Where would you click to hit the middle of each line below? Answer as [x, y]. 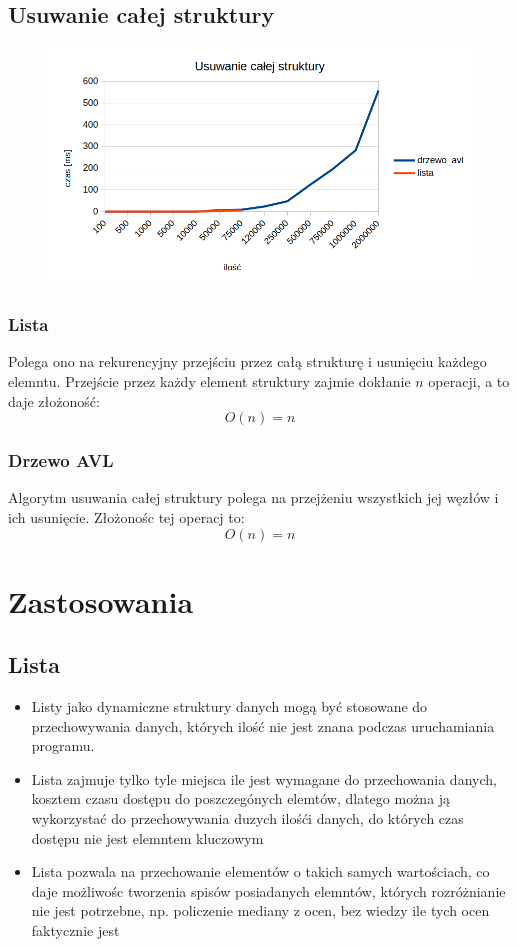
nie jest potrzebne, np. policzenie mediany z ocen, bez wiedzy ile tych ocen [260, 910]
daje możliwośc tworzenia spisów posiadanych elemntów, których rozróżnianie [268, 890]
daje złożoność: [54, 400]
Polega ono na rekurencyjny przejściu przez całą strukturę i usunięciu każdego [247, 361]
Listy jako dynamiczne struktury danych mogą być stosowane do [229, 706]
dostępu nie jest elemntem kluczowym [147, 837]
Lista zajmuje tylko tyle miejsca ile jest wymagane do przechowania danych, [264, 778]
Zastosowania [101, 600]
